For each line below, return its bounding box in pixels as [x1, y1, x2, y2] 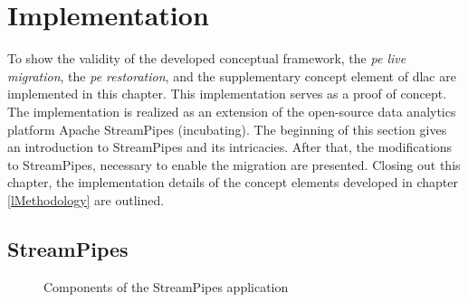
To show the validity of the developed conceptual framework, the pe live [7, 49, 406, 68]
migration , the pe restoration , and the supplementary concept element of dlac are [7, 66, 456, 85]
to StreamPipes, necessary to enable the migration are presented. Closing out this [7, 155, 461, 174]
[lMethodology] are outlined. [7, 190, 165, 209]
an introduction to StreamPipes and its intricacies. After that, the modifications [7, 137, 453, 156]
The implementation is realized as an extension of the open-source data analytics [7, 101, 456, 120]
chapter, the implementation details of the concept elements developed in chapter [7, 173, 458, 192]
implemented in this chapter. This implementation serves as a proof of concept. [7, 84, 447, 103]
